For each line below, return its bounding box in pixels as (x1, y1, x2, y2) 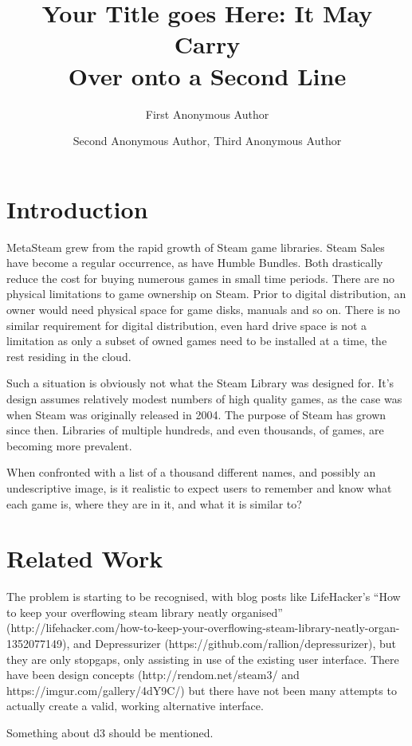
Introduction (6, 192, 148, 225)
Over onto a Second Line (68, 59, 347, 92)
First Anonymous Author (145, 105, 269, 122)
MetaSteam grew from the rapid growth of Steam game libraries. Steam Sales (6, 238, 385, 255)
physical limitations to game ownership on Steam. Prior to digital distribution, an (6, 285, 406, 302)
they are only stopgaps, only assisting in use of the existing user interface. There (6, 650, 399, 667)
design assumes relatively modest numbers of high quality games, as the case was (6, 390, 402, 406)
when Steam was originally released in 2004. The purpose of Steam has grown (6, 406, 386, 422)
